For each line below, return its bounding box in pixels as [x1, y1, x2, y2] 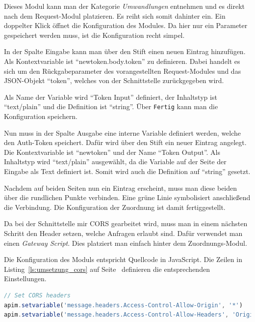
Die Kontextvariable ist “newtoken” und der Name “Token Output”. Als [4, 146, 221, 157]
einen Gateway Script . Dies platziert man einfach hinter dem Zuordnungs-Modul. [4, 237, 247, 248]
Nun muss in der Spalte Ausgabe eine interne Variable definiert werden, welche [4, 127, 241, 138]
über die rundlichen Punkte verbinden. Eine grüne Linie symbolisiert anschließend [4, 192, 251, 203]
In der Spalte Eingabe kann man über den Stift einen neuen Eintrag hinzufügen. [4, 46, 246, 57]
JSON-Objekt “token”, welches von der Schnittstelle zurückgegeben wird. [4, 75, 224, 86]
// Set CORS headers [4, 292, 71, 299]
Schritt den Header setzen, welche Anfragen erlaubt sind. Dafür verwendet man [4, 228, 243, 238]
